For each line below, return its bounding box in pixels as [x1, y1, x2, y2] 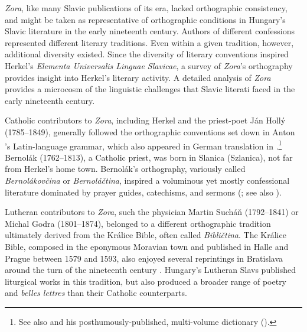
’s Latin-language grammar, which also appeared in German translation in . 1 [5, 138, 282, 152]
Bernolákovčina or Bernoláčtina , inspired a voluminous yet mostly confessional [5, 174, 290, 186]
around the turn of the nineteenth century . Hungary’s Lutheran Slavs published [5, 263, 296, 276]
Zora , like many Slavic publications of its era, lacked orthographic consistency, [5, 2, 288, 14]
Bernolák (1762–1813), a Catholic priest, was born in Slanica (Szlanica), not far [5, 151, 293, 163]
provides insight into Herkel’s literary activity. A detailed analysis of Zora [5, 71, 271, 83]
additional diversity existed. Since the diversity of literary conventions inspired [5, 48, 289, 60]
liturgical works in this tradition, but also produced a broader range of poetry [5, 275, 287, 287]
